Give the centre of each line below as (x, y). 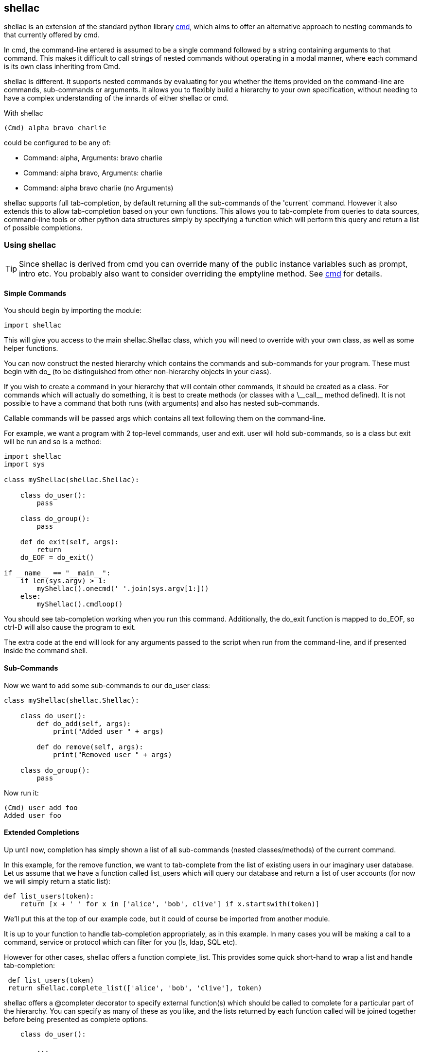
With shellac (24, 113)
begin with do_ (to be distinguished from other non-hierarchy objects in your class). (138, 372)
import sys (25, 464)
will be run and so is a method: (53, 442)
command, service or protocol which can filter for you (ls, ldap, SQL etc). (121, 942)
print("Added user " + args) (108, 731)
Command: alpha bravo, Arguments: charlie (93, 173)
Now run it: (21, 793)
